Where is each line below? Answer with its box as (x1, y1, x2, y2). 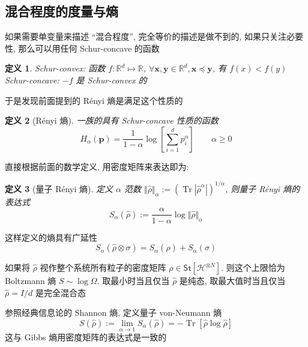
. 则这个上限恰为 (221, 261, 285, 274)
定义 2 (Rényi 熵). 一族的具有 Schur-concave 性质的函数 (5, 114, 219, 127)
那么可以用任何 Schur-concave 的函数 (18, 41, 160, 54)
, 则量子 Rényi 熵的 (225, 182, 300, 195)
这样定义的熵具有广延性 (5, 231, 97, 243)
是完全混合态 (35, 286, 86, 298)
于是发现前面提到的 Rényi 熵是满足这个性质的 (5, 94, 183, 106)
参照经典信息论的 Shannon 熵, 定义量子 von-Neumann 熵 (5, 306, 222, 319)
